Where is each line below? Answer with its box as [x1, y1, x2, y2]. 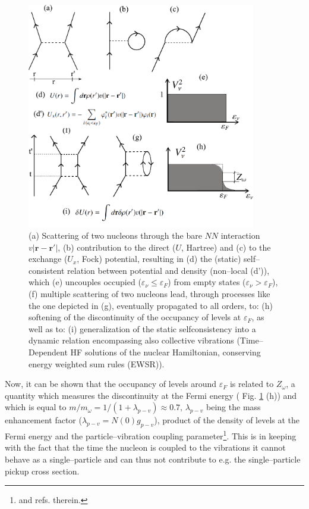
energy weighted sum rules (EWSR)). [29, 357, 165, 370]
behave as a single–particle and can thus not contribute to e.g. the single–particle [5, 453, 301, 466]
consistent [29, 264, 65, 276]
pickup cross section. [5, 464, 80, 477]
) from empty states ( [168, 276, 246, 288]
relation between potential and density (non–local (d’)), [67, 264, 270, 276]
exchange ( [29, 252, 68, 265]
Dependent [29, 346, 68, 358]
